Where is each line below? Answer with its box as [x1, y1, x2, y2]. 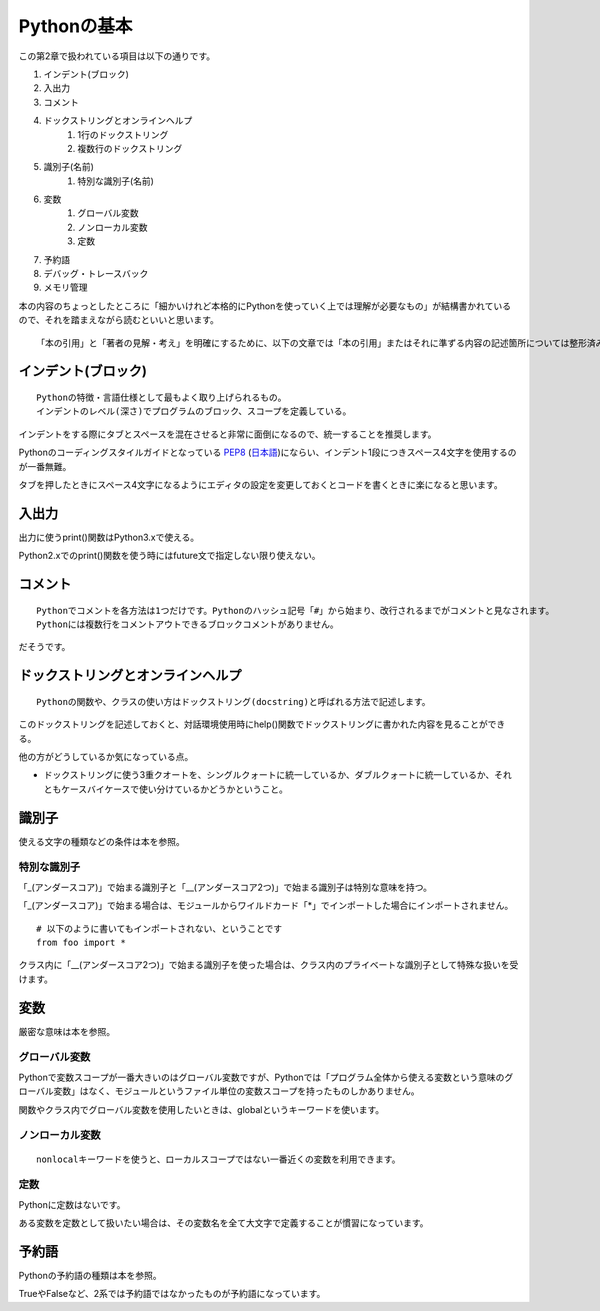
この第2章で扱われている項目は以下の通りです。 [18, 50, 216, 62]
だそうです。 [18, 641, 71, 653]
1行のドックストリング [77, 128, 169, 140]
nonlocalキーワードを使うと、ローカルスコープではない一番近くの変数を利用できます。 [36, 1153, 401, 1165]
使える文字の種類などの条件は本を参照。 [18, 835, 185, 847]
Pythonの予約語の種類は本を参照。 [18, 1270, 162, 1281]
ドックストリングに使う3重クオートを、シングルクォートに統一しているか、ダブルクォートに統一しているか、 [43, 769, 495, 781]
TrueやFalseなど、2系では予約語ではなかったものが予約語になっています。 [18, 1288, 326, 1300]
